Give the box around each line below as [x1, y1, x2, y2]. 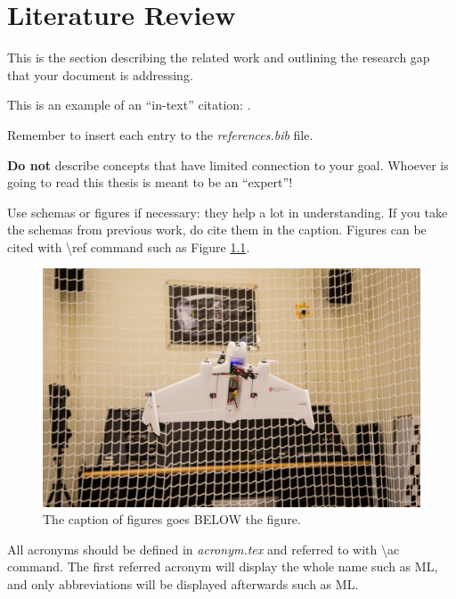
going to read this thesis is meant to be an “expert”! [7, 173, 293, 192]
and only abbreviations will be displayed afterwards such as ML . [7, 574, 359, 593]
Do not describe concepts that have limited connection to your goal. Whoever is [7, 155, 449, 174]
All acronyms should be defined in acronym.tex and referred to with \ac [7, 539, 400, 558]
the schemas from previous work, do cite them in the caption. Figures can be [7, 220, 427, 239]
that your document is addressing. [7, 65, 193, 84]
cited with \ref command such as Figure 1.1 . [7, 237, 250, 256]
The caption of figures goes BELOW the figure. [43, 510, 301, 529]
